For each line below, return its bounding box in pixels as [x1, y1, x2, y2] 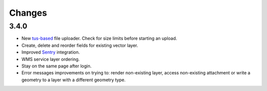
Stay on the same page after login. [21, 63, 91, 69]
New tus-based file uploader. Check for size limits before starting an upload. [21, 35, 178, 41]
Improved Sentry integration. [21, 49, 80, 55]
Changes [9, 7, 47, 18]
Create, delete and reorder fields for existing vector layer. [21, 42, 138, 48]
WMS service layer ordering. [21, 56, 80, 62]
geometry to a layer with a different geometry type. [21, 77, 126, 83]
